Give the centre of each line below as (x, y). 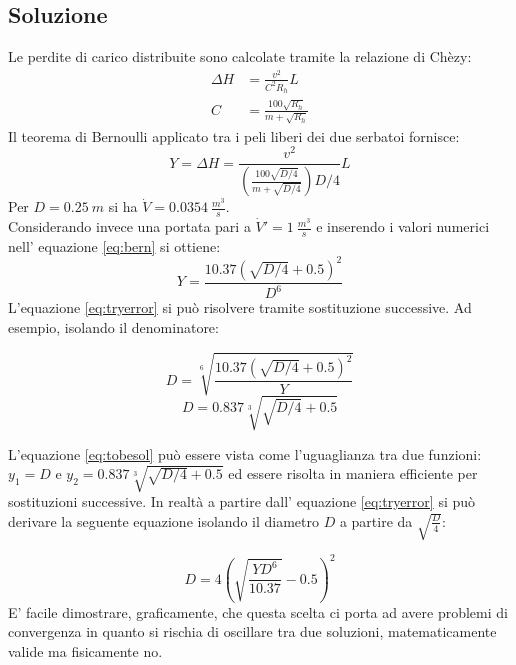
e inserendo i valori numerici (403, 226)
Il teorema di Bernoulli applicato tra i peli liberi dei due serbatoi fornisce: (234, 135)
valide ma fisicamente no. (85, 651)
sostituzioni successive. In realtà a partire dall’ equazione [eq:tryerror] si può (242, 501)
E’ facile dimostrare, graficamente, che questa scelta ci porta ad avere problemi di (258, 611)
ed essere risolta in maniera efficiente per (353, 473)
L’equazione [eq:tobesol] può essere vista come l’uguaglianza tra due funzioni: (245, 453)
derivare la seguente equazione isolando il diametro (163, 520)
